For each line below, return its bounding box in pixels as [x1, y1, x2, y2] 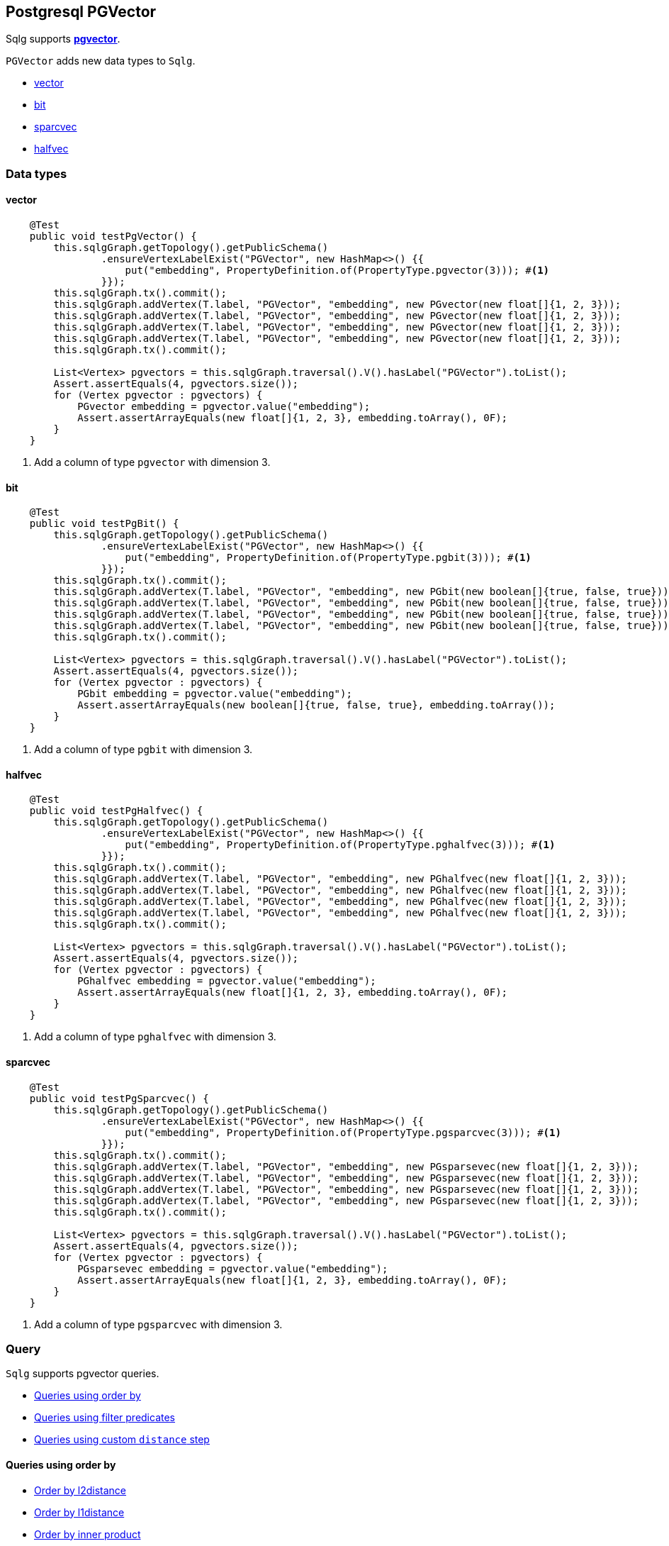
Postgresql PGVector [6, 3, 157, 21]
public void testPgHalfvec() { [29, 805, 203, 817]
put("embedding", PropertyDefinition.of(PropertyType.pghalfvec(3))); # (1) [125, 839, 556, 851]
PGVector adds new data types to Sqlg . [6, 55, 196, 67]
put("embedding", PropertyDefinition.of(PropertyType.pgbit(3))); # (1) [125, 552, 532, 564]
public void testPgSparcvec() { [29, 1092, 209, 1104]
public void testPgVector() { [29, 230, 197, 243]
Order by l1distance [34, 1506, 125, 1518]
